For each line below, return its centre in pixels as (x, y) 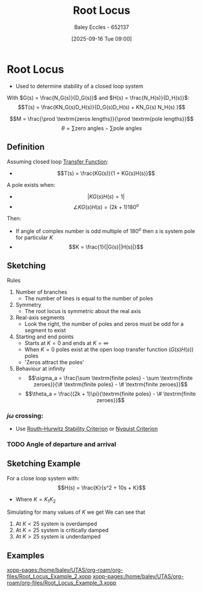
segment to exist (45, 330)
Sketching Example (44, 464)
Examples (26, 556)
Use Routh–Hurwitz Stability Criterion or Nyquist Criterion (87, 429)
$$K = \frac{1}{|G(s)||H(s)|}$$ (106, 246)
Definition (26, 147)
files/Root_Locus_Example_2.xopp (49, 576)
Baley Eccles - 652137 (102, 27)
